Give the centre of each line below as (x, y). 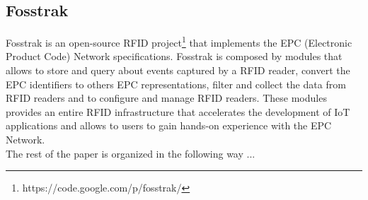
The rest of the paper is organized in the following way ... (131, 153)
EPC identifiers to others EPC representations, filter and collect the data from (176, 84)
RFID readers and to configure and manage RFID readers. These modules (166, 98)
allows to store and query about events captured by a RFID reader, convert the (178, 70)
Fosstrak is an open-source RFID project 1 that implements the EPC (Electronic (179, 41)
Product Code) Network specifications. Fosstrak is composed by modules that (174, 56)
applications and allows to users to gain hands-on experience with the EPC (169, 125)
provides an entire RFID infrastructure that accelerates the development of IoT (178, 111)
